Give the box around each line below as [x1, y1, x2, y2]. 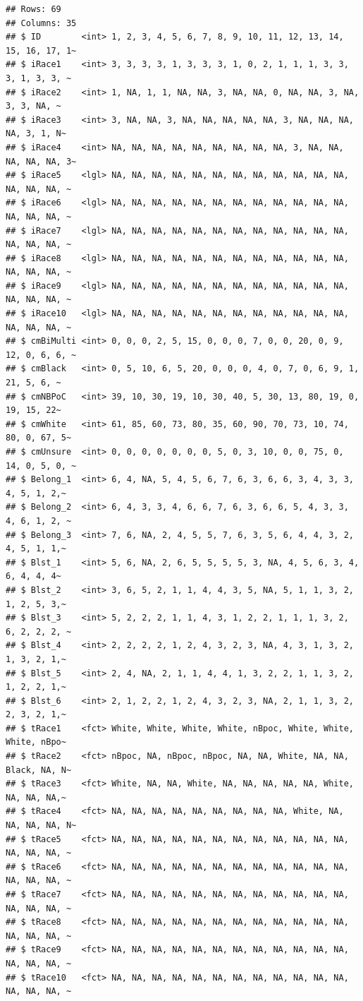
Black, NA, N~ [6, 765, 72, 775]
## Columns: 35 [6, 18, 77, 28]
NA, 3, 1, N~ [6, 128, 66, 139]
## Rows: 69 [6, 4, 61, 14]
